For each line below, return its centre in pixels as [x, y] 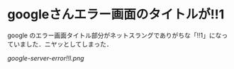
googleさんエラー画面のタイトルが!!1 [116, 14]
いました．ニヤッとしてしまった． [63, 44]
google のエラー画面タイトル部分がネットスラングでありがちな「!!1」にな [115, 35]
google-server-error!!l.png [46, 58]
